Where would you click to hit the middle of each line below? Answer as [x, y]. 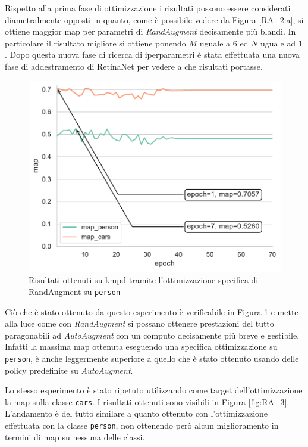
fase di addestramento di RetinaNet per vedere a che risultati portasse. [134, 66]
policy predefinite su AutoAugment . [69, 370]
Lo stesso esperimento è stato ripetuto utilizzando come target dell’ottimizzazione [154, 390]
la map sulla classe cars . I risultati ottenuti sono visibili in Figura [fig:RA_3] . [147, 401]
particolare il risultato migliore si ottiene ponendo [95, 43]
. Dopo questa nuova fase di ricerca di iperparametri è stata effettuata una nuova [153, 55]
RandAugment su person [75, 291]
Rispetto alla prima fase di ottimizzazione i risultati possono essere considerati [148, 8]
